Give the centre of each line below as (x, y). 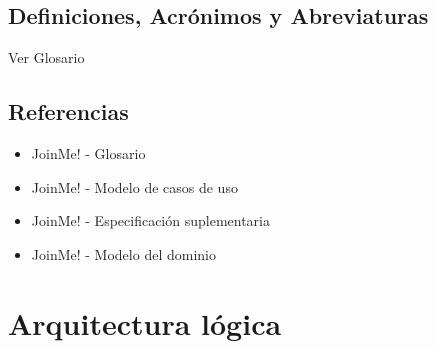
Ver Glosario (46, 57)
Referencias (68, 111)
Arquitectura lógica (145, 322)
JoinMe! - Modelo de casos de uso (134, 186)
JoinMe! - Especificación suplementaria (150, 220)
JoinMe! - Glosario (88, 153)
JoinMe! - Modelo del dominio (123, 253)
